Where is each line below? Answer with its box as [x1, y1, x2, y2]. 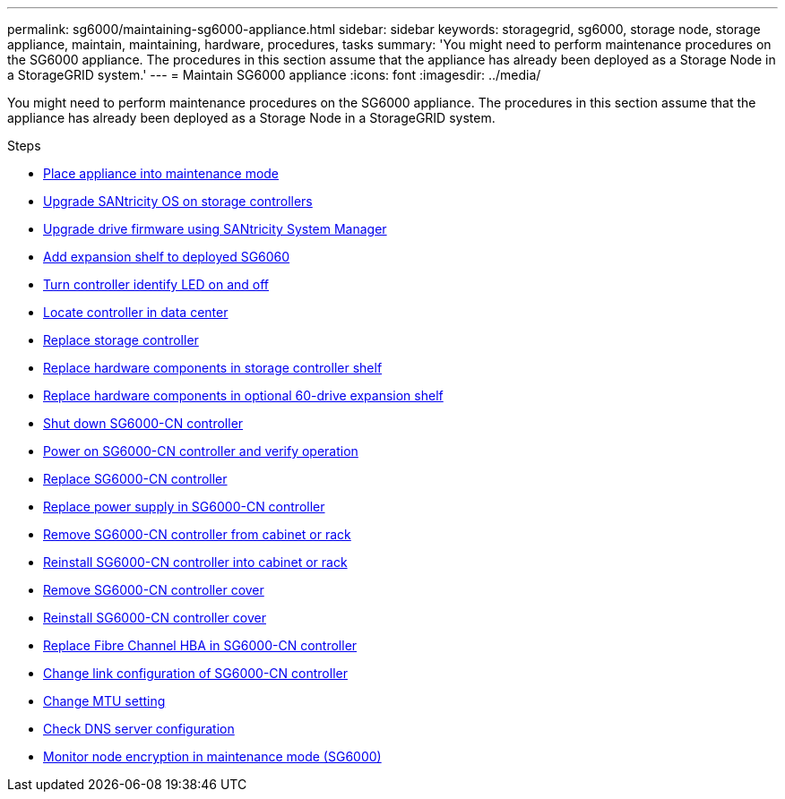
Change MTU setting [43, 693, 166, 709]
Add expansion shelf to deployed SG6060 [43, 249, 290, 264]
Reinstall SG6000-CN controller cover [43, 610, 266, 625]
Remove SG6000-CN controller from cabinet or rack [43, 527, 351, 542]
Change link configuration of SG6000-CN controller [43, 666, 348, 681]
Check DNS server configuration [43, 721, 235, 736]
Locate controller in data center [43, 305, 229, 320]
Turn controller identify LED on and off [43, 277, 269, 292]
